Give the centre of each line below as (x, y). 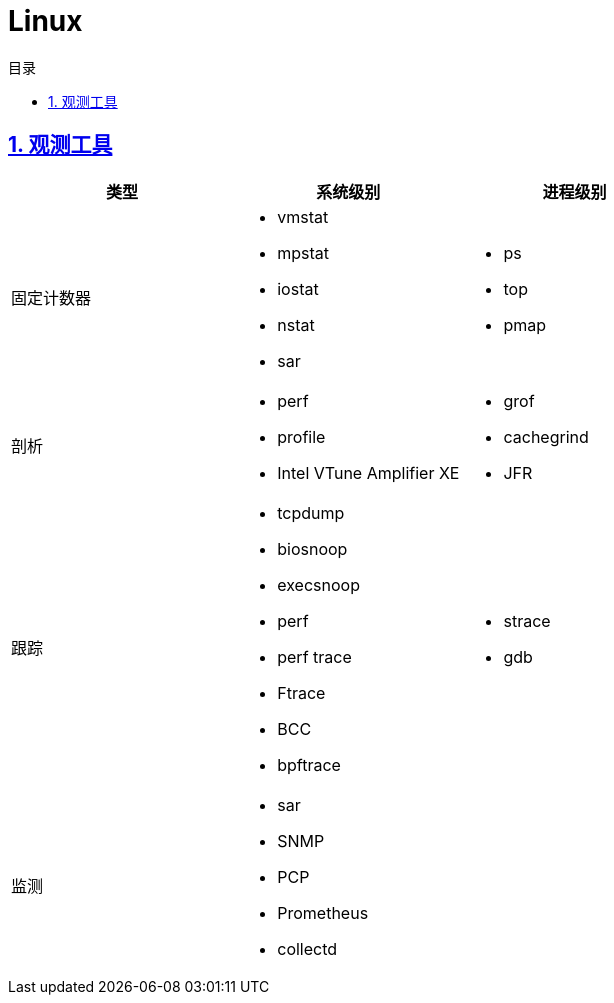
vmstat (303, 216)
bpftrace (309, 764)
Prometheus (323, 912)
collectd (307, 948)
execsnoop (318, 584)
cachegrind (546, 436)
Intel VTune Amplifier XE (368, 472)
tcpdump (311, 512)
